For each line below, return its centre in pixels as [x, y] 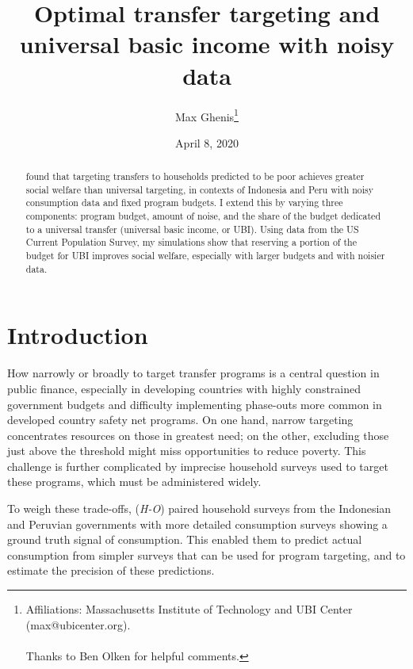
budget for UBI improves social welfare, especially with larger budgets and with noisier [205, 256]
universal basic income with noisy [207, 44]
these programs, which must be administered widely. [134, 482]
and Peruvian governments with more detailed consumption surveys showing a [197, 524]
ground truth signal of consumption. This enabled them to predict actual [185, 539]
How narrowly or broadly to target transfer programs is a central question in [193, 373]
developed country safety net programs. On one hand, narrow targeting [180, 420]
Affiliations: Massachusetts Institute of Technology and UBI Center [189, 609]
